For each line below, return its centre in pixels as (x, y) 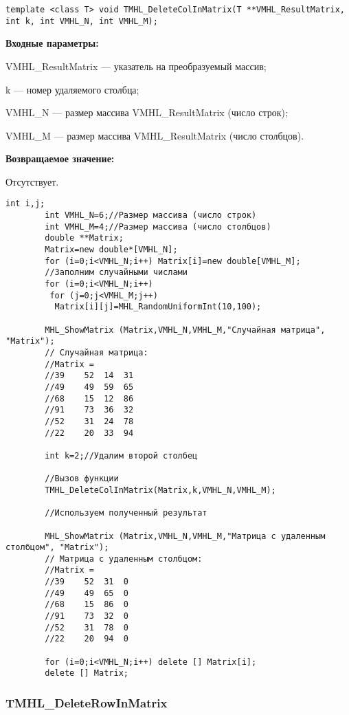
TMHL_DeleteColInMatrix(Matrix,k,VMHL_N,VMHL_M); (160, 490)
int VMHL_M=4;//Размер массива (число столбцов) (158, 227)
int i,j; (25, 204)
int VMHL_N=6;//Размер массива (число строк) (151, 216)
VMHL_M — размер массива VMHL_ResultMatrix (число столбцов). (155, 135)
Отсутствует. (32, 181)
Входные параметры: (52, 43)
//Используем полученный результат (126, 513)
